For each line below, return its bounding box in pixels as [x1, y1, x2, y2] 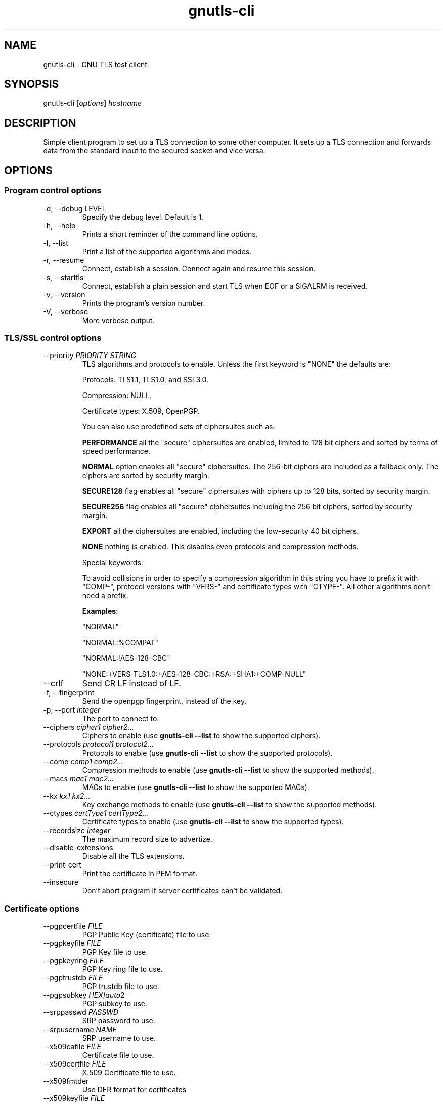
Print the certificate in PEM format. [82, 869, 197, 878]
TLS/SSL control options [4, 332, 102, 343]
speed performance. [82, 447, 151, 456]
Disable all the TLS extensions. [82, 852, 185, 861]
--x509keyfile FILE [43, 1094, 105, 1102]
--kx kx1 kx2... [43, 792, 91, 801]
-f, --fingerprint [43, 688, 95, 697]
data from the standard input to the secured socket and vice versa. [43, 146, 265, 155]
